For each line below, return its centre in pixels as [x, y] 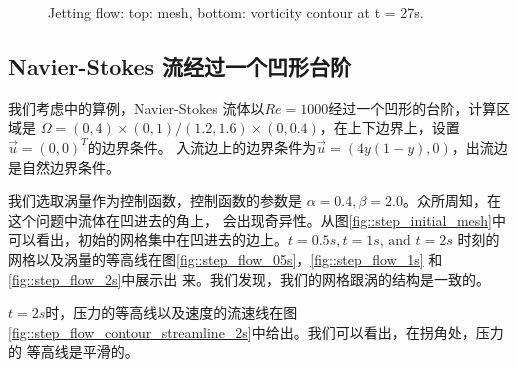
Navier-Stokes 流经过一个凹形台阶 [180, 65]
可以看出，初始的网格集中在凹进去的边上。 [148, 239]
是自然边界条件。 [64, 166]
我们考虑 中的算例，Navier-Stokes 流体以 [136, 107]
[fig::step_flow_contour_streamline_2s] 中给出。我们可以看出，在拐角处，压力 [256, 331]
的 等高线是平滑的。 [73, 351]
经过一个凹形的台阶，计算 [412, 107]
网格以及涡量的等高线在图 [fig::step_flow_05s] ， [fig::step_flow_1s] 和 [225, 258]
